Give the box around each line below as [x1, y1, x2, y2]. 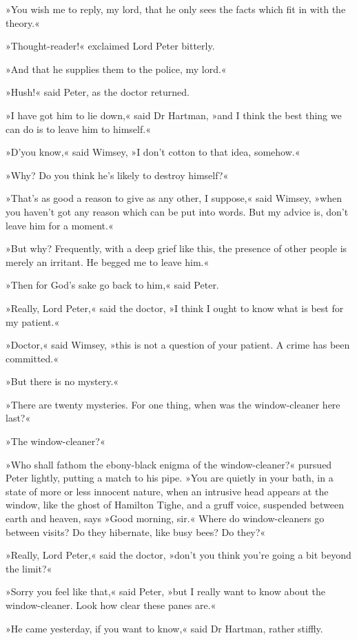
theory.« [6, 15, 40, 30]
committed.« [6, 351, 59, 365]
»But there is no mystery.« [6, 374, 119, 389]
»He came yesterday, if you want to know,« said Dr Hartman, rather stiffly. [6, 621, 323, 635]
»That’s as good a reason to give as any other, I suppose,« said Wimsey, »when [6, 191, 342, 205]
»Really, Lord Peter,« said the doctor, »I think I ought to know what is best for [6, 300, 344, 315]
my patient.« [6, 314, 60, 329]
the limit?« [6, 561, 52, 575]
